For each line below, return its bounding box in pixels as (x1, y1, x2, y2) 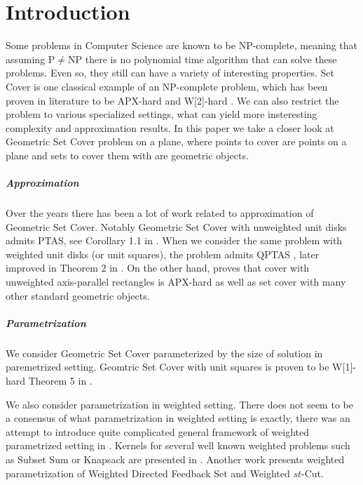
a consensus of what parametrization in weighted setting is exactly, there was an (6, 411, 350, 425)
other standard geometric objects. (6, 288, 150, 303)
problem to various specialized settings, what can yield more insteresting (6, 107, 317, 121)
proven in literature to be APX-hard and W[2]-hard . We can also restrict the (6, 93, 339, 107)
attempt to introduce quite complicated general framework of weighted (6, 424, 309, 439)
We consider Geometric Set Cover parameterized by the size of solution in (6, 345, 323, 360)
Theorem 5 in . (28, 373, 93, 387)
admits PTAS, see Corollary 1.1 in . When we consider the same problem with (6, 233, 343, 248)
